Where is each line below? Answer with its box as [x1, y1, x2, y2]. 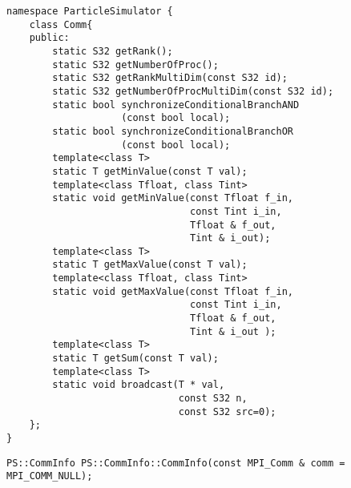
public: [29, 32, 70, 44]
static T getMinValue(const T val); [52, 165, 248, 177]
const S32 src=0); [178, 405, 276, 417]
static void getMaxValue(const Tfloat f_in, [52, 285, 293, 297]
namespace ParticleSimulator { [6, 6, 173, 17]
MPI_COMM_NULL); [6, 470, 93, 482]
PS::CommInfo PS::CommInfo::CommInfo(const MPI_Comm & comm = [6, 457, 345, 469]
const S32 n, [178, 393, 248, 405]
